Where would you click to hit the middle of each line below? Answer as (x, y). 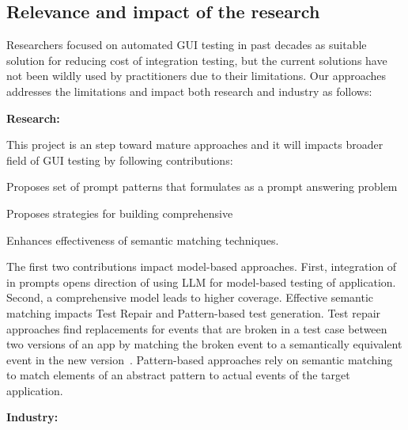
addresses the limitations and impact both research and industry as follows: (189, 91)
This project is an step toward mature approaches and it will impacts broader (195, 145)
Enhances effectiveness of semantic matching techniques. (143, 240)
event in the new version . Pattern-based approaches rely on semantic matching (200, 359)
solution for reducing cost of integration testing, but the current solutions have (197, 60)
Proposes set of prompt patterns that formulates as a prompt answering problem (202, 186)
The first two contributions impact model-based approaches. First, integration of (202, 266)
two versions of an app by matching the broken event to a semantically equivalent (204, 344)
